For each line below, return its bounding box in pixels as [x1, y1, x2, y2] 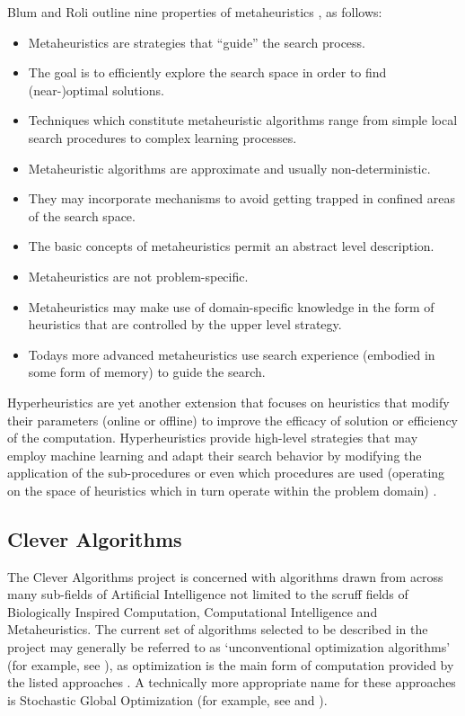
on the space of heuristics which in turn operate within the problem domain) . [7, 480, 437, 499]
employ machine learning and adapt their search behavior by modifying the [7, 445, 422, 464]
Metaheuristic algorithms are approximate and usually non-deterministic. [28, 158, 431, 177]
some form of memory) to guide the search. [28, 362, 266, 381]
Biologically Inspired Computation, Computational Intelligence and [7, 602, 378, 621]
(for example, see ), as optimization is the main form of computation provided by [7, 655, 454, 674]
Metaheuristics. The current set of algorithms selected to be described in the [7, 620, 428, 639]
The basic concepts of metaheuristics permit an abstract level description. [28, 237, 434, 255]
